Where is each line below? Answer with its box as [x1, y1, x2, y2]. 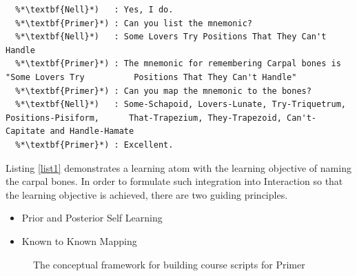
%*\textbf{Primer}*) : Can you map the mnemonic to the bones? [15, 86, 312, 96]
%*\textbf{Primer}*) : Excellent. [15, 139, 174, 150]
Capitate [6, 126, 45, 137]
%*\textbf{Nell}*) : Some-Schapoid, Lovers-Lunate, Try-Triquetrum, [15, 99, 346, 110]
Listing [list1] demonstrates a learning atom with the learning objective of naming [6, 160, 351, 175]
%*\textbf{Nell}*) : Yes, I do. [15, 5, 174, 14]
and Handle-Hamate [50, 126, 134, 137]
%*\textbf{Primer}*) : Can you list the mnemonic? [15, 18, 252, 28]
